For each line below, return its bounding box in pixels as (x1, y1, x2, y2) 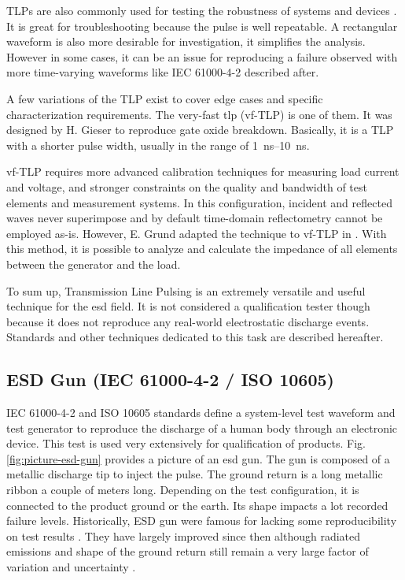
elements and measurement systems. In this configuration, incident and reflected (6, 194, 392, 210)
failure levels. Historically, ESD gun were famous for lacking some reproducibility (6, 512, 397, 529)
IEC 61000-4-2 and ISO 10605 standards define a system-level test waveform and (6, 404, 396, 421)
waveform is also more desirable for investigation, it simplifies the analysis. (6, 33, 366, 50)
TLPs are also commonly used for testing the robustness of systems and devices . (6, 2, 397, 18)
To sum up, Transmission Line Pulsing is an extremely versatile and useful (6, 282, 366, 299)
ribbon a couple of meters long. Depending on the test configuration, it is (6, 481, 359, 498)
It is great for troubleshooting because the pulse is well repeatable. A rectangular (6, 17, 398, 34)
